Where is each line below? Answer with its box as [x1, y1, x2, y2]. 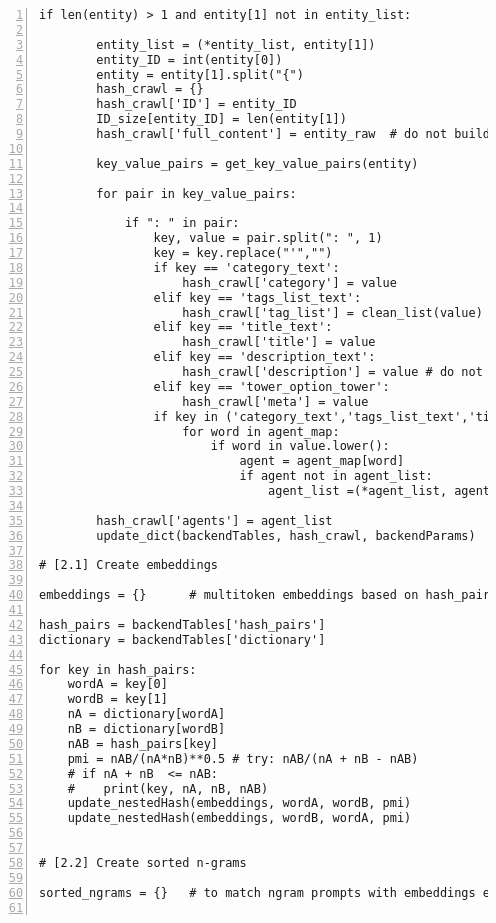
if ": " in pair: [124, 216, 240, 231]
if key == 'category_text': [153, 260, 340, 275]
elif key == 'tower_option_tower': [153, 379, 390, 394]
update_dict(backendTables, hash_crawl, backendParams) [96, 528, 476, 543]
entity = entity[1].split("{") [96, 67, 304, 82]
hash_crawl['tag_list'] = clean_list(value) [182, 305, 483, 320]
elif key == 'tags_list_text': [153, 290, 362, 305]
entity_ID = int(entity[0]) [96, 52, 283, 67]
